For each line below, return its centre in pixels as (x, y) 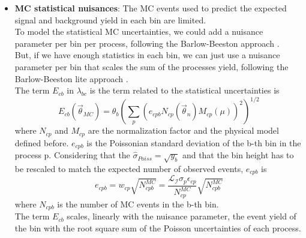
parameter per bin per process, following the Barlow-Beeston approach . (147, 43)
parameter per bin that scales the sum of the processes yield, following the (151, 66)
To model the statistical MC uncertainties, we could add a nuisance (139, 31)
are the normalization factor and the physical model (183, 130)
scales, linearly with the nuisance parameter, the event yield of (181, 216)
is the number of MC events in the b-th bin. (138, 204)
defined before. (42, 142)
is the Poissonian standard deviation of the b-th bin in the (194, 142)
